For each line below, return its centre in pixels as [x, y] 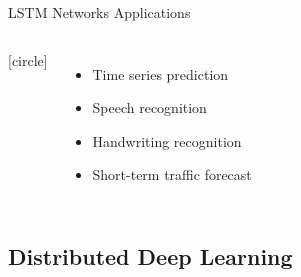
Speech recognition [149, 107]
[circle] [28, 59]
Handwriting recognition [167, 140]
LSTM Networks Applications [99, 12]
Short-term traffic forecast [172, 174]
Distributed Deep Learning [150, 256]
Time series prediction [160, 73]
